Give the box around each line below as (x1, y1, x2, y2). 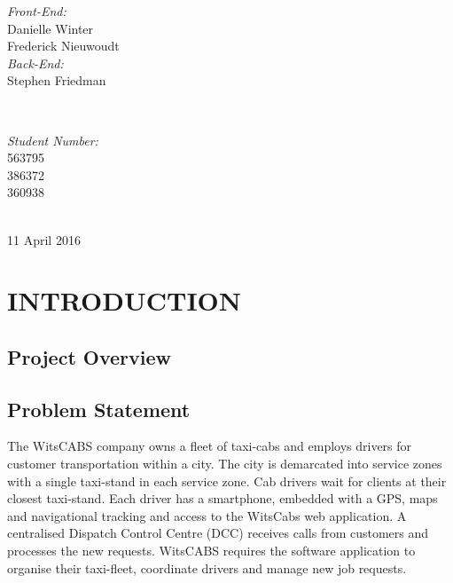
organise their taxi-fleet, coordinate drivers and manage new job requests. (7, 558, 407, 577)
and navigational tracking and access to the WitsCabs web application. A (7, 506, 407, 524)
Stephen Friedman (7, 71, 106, 90)
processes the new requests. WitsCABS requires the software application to (7, 541, 416, 560)
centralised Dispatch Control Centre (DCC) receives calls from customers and (7, 524, 429, 542)
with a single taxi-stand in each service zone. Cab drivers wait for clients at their (7, 471, 447, 490)
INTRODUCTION (7, 282, 242, 319)
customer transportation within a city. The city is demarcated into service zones (7, 454, 442, 473)
